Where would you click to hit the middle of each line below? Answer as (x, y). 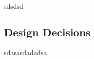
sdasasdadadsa (26, 52)
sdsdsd (14, 6)
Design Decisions (47, 32)
